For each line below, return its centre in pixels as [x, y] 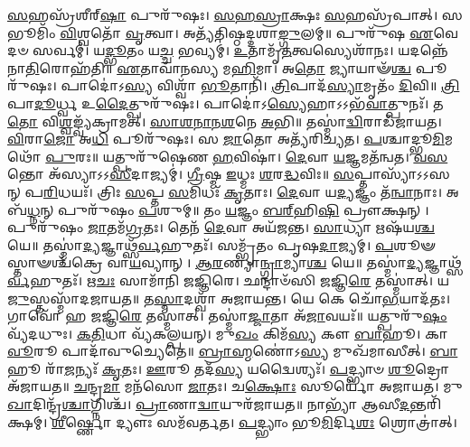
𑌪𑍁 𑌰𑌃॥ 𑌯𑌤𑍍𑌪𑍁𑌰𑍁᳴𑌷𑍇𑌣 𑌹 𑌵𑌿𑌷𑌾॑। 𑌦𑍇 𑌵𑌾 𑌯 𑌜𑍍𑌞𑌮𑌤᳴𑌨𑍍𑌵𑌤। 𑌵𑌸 [247, 156]
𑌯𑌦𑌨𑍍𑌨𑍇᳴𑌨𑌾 [423, 50]
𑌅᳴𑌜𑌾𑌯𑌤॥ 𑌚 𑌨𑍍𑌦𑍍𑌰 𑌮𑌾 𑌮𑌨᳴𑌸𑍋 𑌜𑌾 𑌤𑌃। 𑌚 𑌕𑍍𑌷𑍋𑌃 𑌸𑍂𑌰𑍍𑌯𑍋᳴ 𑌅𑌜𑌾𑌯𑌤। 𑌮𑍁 [235, 386]
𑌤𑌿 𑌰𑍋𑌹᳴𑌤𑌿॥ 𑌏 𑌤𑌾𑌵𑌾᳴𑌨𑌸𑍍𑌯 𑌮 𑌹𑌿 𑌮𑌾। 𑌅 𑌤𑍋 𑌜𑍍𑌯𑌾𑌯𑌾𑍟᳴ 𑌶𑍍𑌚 [219, 67]
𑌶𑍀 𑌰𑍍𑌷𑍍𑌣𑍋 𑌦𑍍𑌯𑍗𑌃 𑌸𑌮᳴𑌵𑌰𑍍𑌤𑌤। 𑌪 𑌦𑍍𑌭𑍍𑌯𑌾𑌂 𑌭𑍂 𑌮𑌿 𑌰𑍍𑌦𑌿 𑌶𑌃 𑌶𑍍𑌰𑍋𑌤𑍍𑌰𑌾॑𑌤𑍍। [254, 421]
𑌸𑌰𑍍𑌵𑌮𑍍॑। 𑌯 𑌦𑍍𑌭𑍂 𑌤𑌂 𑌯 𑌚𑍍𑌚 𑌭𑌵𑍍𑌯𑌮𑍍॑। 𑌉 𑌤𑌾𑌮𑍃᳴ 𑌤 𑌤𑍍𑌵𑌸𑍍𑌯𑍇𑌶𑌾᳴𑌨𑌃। [213, 50]
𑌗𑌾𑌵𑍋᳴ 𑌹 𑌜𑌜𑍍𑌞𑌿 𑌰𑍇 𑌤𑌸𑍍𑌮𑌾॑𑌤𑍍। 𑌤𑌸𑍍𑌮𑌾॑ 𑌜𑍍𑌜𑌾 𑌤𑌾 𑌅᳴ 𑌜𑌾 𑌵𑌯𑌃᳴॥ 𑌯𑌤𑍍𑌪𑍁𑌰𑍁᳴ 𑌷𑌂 [227, 316]
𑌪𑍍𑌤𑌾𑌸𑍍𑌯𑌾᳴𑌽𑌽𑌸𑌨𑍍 [402, 174]
